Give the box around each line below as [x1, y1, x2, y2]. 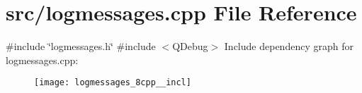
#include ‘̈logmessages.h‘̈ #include [6, 39, 156, 54]
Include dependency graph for [224, 39, 353, 54]
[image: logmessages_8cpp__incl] [34, 77, 191, 88]
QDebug [172, 39, 208, 54]
